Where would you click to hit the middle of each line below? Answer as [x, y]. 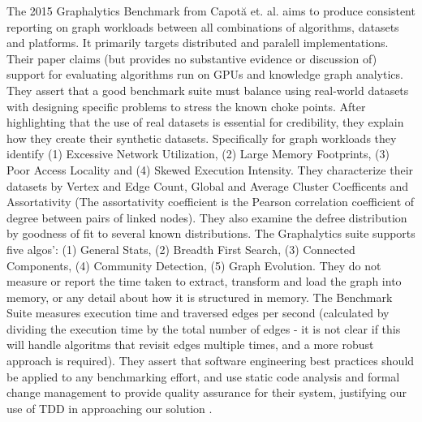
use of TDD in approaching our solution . [110, 408]
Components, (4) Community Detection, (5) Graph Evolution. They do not [194, 265]
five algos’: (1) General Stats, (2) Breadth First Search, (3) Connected [181, 249]
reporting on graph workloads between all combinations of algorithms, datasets [203, 26]
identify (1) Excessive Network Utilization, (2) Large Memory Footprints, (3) [198, 154]
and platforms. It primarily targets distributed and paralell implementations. [198, 43]
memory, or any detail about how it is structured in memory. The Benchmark [200, 297]
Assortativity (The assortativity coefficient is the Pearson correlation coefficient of [211, 202]
